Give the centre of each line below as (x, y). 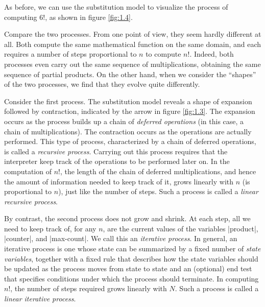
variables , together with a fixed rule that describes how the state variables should (131, 258)
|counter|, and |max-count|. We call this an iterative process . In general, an (121, 238)
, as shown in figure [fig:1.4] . (89, 17)
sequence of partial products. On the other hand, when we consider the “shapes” (130, 74)
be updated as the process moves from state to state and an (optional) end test (128, 268)
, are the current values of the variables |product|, (180, 228)
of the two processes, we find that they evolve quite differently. (102, 84)
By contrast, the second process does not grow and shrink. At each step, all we (127, 218)
